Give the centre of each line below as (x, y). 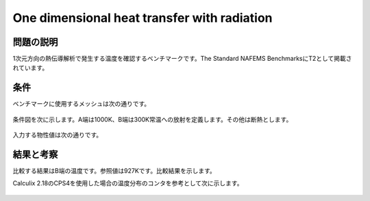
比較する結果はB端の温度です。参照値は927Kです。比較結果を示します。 (114, 171)
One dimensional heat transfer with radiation (143, 18)
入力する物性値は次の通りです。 (58, 135)
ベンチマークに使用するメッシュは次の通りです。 (82, 104)
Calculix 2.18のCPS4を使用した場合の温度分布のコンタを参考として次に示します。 (128, 183)
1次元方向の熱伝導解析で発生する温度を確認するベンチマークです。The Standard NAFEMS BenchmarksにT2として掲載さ (182, 59)
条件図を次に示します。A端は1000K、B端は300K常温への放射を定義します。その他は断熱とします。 (152, 119)
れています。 (30, 68)
